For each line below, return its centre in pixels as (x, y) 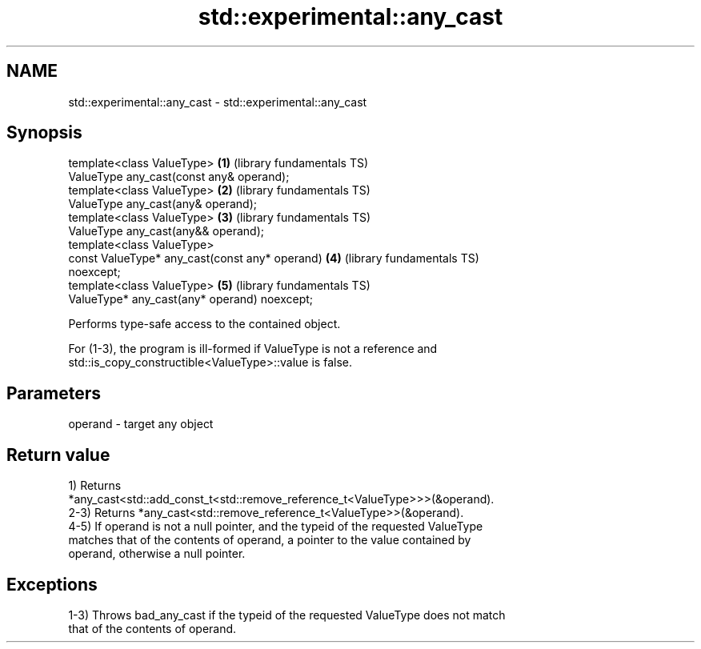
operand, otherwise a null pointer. (157, 554)
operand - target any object (141, 424)
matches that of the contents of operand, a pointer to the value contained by (270, 540)
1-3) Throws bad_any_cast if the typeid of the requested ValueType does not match (287, 615)
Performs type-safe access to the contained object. (204, 324)
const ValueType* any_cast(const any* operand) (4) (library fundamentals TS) (274, 258)
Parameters (54, 393)
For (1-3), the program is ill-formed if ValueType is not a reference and (253, 349)
